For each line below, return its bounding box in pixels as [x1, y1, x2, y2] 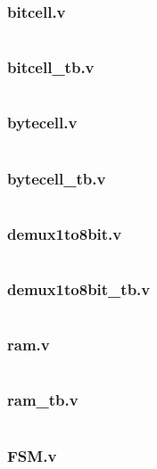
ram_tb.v [7, 389, 78, 411]
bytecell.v [7, 111, 78, 134]
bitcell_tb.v [7, 56, 95, 78]
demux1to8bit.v [7, 222, 122, 244]
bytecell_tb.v [7, 167, 106, 189]
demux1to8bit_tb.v [7, 278, 151, 300]
